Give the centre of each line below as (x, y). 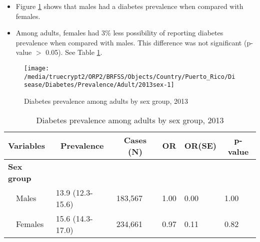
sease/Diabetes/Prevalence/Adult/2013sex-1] (99, 85)
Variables (26, 146)
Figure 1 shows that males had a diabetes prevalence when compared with (129, 6)
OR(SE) (200, 146)
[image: (37, 68)
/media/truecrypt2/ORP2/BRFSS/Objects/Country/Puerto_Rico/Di (130, 77)
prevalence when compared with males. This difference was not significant (129, 42)
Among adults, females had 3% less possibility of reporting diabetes (119, 33)
